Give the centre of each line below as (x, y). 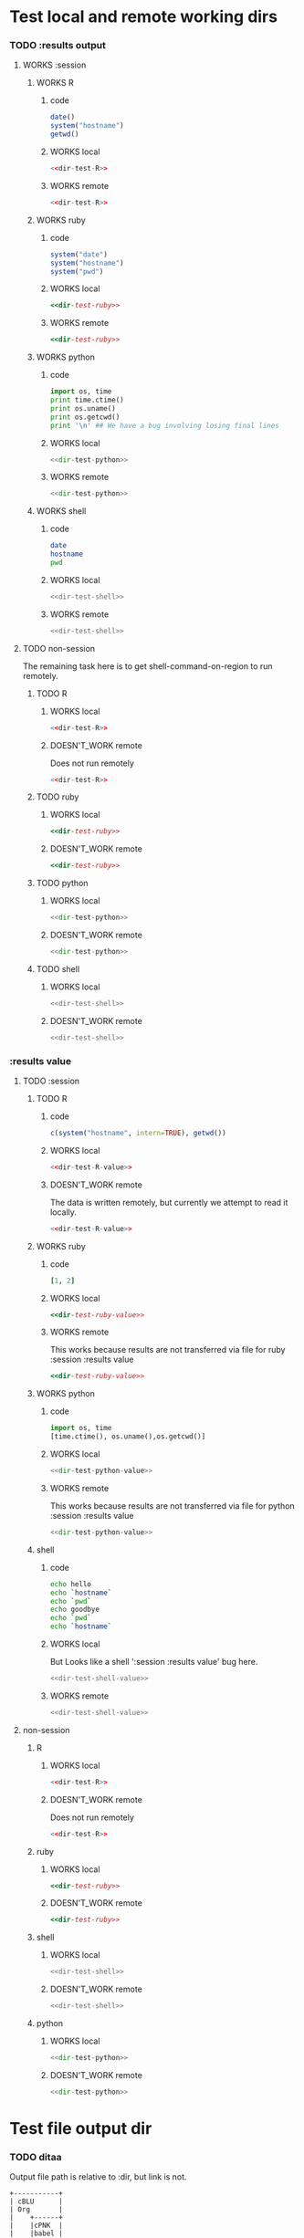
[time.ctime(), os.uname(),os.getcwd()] (128, 1437)
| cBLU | (37, 2201)
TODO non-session (59, 648)
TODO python (62, 884)
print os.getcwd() (85, 417)
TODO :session (51, 1081)
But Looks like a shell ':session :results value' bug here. (154, 1662)
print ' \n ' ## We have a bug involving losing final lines (165, 425)
